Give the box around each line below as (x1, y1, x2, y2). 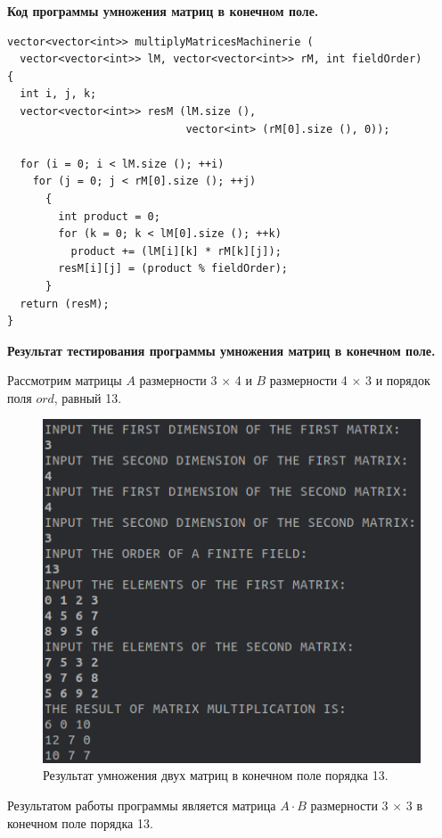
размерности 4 (269, 371, 348, 390)
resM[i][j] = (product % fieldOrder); (58, 262, 288, 275)
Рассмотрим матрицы (7, 371, 122, 390)
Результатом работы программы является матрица (7, 796, 276, 815)
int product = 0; (58, 209, 160, 223)
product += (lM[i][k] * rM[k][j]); (70, 244, 282, 258)
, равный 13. (53, 388, 122, 407)
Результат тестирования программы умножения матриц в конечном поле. (7, 341, 436, 359)
